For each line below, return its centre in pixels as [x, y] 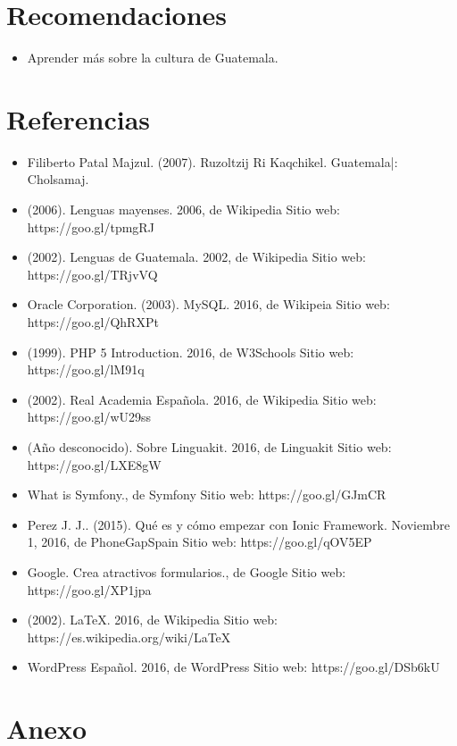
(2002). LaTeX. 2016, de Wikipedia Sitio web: [153, 620]
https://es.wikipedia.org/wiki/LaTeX [129, 637]
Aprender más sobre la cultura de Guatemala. [153, 58]
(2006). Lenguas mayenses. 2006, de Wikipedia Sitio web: [183, 210]
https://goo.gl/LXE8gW [94, 464]
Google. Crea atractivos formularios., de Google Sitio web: [187, 571]
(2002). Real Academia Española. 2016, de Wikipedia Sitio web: [202, 399]
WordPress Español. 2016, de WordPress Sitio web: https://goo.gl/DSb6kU [233, 667]
